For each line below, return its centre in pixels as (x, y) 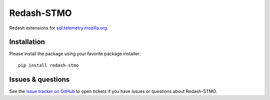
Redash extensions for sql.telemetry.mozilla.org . (59, 28)
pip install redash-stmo (48, 65)
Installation (27, 42)
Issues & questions (39, 79)
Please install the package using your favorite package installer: (75, 54)
